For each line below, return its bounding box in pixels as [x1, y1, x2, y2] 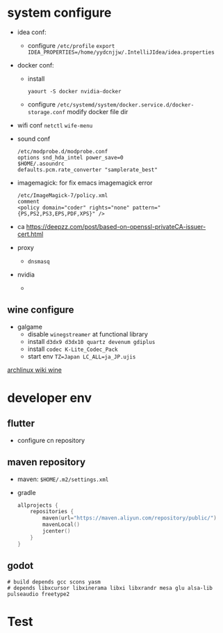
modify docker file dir [67, 107, 129, 116]
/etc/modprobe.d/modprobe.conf [17, 148, 108, 155]
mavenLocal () [42, 521, 80, 529]
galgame [17, 322, 43, 331]
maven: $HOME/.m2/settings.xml [17, 475, 109, 483]
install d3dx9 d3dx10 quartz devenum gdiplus [27, 337, 156, 345]
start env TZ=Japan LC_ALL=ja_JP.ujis [27, 352, 136, 360]
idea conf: [17, 28, 47, 36]
